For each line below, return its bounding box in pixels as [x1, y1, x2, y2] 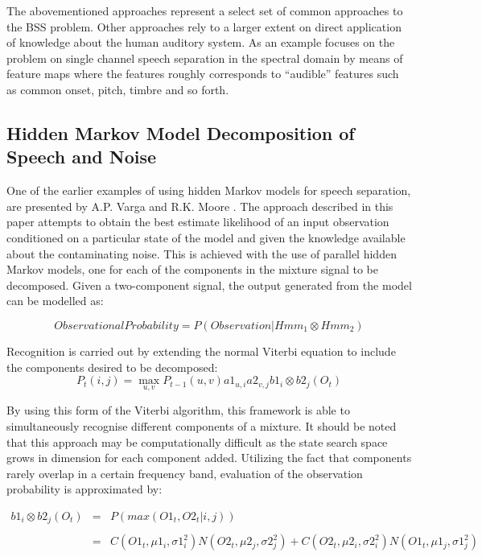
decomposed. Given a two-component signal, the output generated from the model [6, 276, 412, 293]
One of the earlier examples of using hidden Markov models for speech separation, [6, 182, 411, 199]
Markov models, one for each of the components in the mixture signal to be [6, 261, 378, 278]
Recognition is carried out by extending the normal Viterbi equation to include [6, 342, 396, 359]
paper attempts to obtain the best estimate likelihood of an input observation [6, 213, 389, 230]
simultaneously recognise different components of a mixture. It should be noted [6, 417, 397, 434]
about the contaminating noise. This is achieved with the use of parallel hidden [6, 245, 397, 262]
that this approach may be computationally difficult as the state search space [6, 433, 388, 450]
